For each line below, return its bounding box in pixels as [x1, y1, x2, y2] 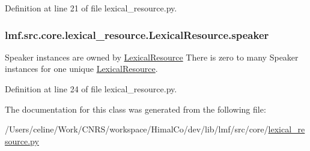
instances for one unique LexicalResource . [5, 62, 158, 75]
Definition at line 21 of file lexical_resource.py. [5, 2, 177, 14]
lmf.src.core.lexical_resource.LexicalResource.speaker [5, 27, 269, 42]
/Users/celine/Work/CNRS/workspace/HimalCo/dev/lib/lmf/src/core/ [5, 123, 269, 135]
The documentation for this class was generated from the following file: [5, 102, 266, 115]
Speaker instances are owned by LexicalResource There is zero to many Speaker [5, 50, 299, 63]
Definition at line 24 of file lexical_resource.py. [5, 83, 177, 95]
